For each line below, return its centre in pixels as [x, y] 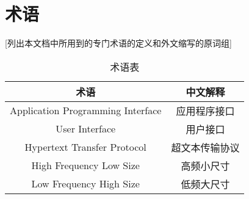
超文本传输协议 [205, 147]
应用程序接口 [205, 110]
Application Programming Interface [86, 110]
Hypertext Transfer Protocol [85, 147]
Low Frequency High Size [85, 184]
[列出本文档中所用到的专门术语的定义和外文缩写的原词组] [118, 43]
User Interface [86, 129]
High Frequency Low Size [85, 165]
